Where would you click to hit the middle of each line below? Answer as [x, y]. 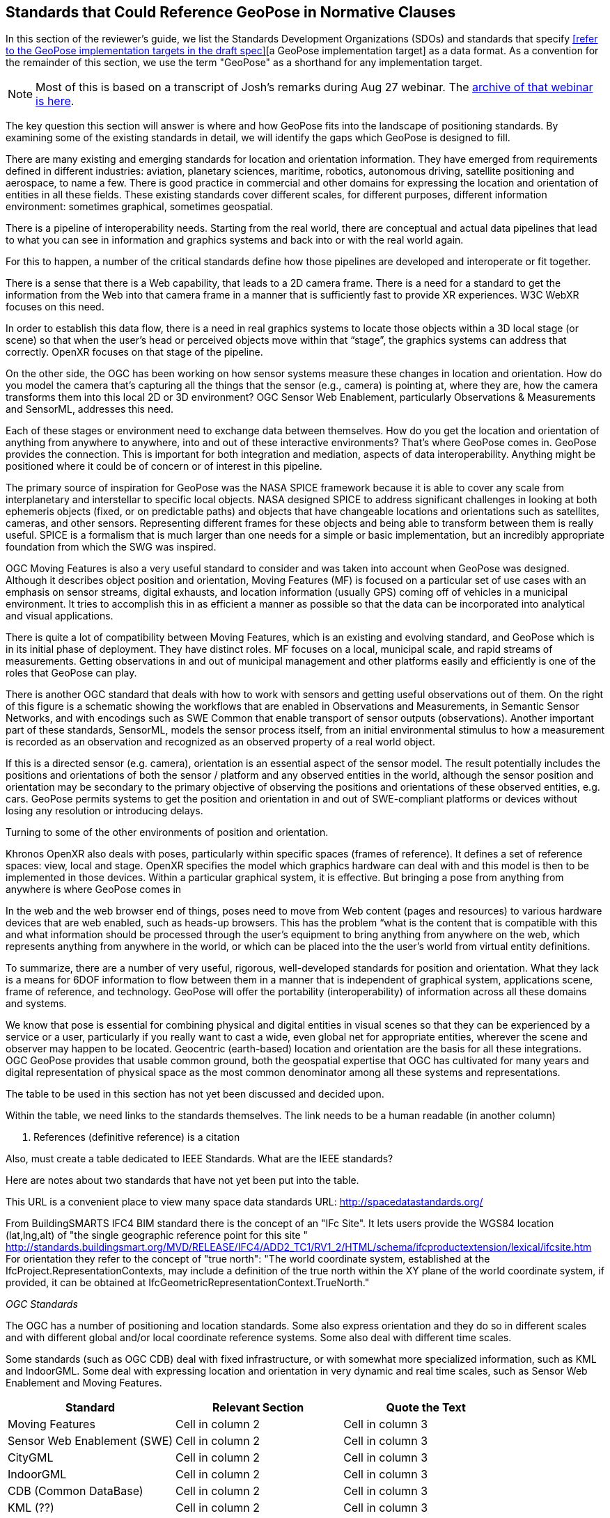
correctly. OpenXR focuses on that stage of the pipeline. [134, 352]
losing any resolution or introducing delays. [104, 811]
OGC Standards [42, 1304]
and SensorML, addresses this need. [90, 409]
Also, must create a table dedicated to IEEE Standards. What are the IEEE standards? [200, 1159]
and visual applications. [60, 616]
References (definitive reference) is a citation [137, 1137]
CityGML [31, 1458]
